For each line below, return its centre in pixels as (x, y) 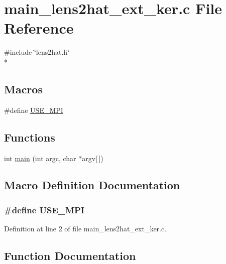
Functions (30, 137)
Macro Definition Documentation (92, 185)
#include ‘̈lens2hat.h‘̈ (37, 52)
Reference (39, 28)
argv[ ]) (93, 158)
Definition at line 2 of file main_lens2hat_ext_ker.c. (85, 229)
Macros (23, 89)
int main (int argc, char (40, 158)
